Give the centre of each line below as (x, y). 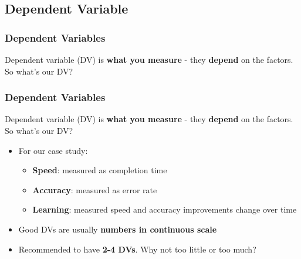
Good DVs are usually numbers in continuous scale (118, 229)
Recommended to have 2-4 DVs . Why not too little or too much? (137, 249)
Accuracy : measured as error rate (95, 189)
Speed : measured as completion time (100, 170)
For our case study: (53, 150)
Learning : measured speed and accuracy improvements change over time (165, 209)
